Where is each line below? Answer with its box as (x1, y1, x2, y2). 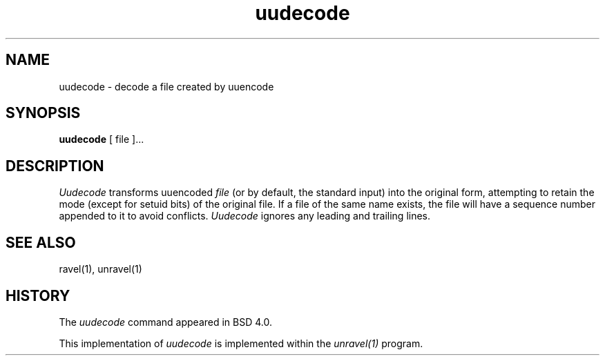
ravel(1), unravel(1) (59, 263, 142, 275)
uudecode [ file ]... (59, 133, 144, 146)
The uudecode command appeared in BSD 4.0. (59, 315, 272, 328)
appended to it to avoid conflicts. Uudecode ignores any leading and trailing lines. (59, 210, 431, 222)
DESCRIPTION (6, 157, 104, 175)
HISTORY (6, 286, 70, 304)
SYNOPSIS (6, 104, 81, 122)
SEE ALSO (6, 233, 76, 251)
